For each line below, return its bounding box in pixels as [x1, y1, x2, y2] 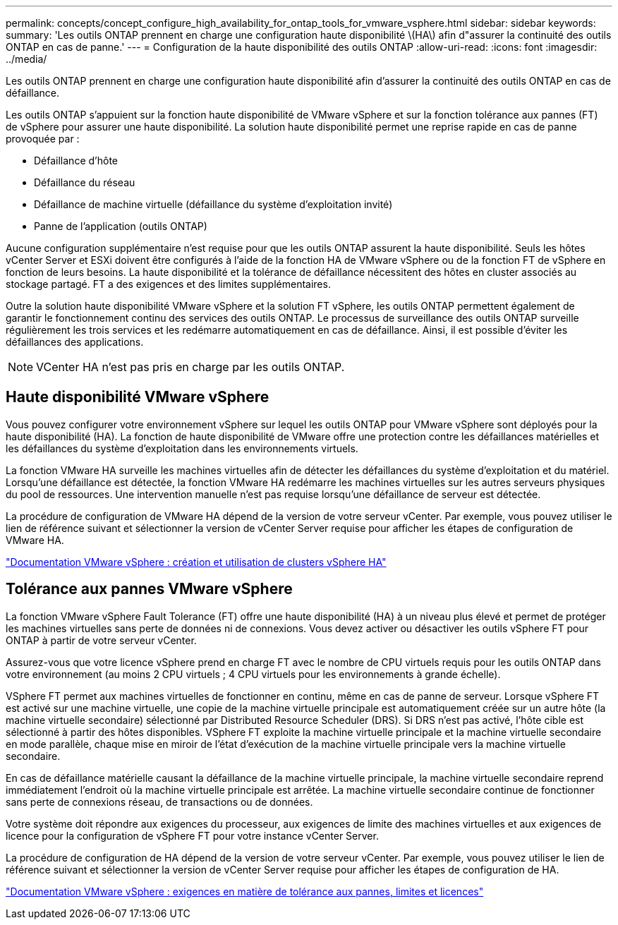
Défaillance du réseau [34, 176, 135, 188]
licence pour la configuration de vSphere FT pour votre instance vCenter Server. [6, 829, 379, 842]
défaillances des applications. [6, 336, 144, 348]
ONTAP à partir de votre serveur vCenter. [6, 634, 197, 646]
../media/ [6, 53, 47, 65]
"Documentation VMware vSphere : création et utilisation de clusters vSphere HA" [6, 555, 387, 568]
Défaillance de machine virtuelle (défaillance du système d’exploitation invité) [34, 198, 393, 210]
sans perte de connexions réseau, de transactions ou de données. [6, 795, 313, 808]
